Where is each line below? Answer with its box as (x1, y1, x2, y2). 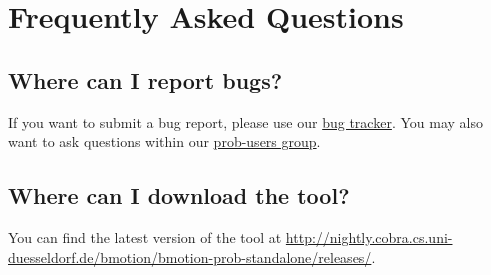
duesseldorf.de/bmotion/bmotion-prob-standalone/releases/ (8, 246, 372, 267)
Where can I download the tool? (8, 180, 350, 211)
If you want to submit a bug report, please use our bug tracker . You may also (8, 111, 483, 132)
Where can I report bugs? (8, 64, 283, 95)
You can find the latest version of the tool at (8, 226, 282, 247)
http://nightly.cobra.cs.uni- (285, 226, 453, 247)
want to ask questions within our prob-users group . (8, 131, 321, 152)
